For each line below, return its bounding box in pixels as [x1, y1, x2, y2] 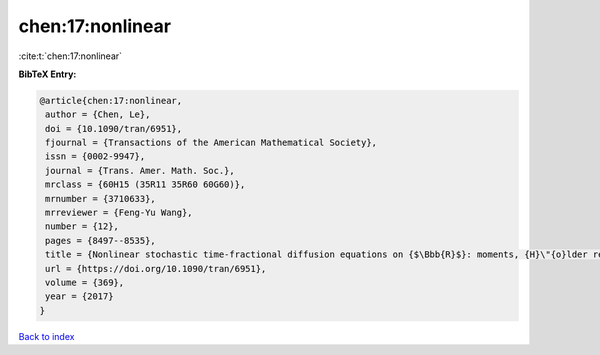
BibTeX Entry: [18, 68, 77, 80]
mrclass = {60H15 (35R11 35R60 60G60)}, [45, 179, 246, 190]
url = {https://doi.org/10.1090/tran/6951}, [45, 263, 267, 274]
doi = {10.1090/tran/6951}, [45, 123, 183, 134]
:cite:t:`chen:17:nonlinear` [18, 50, 123, 62]
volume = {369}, [45, 277, 125, 288]
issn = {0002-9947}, [45, 151, 146, 162]
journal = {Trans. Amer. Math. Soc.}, [45, 165, 235, 176]
